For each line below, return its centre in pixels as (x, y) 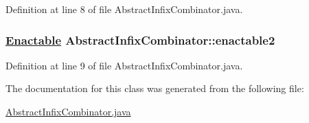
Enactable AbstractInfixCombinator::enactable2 (140, 40)
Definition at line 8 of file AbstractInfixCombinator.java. (124, 9)
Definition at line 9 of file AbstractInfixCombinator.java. (124, 65)
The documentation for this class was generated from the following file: (155, 88)
